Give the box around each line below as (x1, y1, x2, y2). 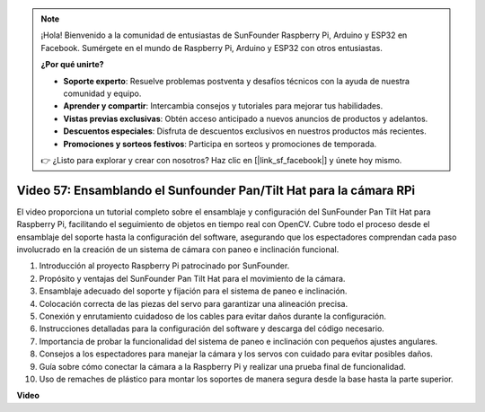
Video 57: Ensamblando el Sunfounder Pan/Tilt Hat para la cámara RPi (16, 182, 416, 197)
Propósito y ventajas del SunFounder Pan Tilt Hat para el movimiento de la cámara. (39, 273, 346, 284)
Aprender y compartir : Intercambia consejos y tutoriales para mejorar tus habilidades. (63, 101, 384, 111)
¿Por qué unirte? (40, 59, 104, 70)
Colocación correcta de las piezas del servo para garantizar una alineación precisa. (39, 298, 348, 309)
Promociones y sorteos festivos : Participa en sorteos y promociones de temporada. (63, 138, 377, 149)
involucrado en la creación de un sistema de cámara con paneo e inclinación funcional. (16, 243, 339, 255)
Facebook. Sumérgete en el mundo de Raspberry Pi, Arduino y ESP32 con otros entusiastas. (40, 42, 384, 53)
